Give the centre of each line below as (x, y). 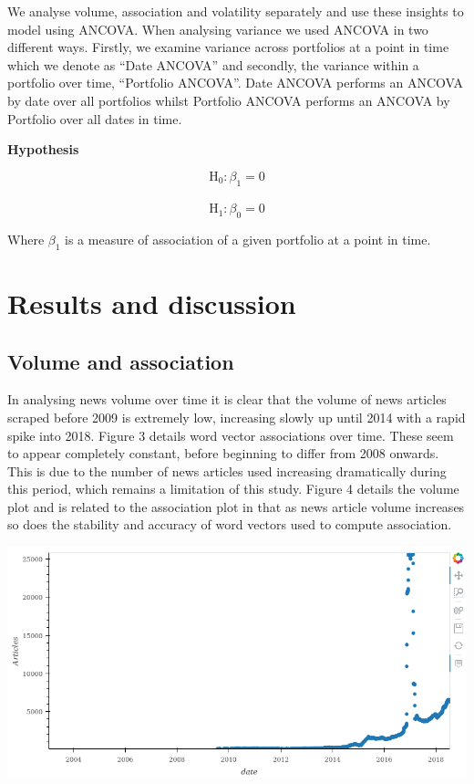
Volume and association (121, 361)
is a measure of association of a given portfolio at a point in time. (248, 239)
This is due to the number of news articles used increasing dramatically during (227, 470)
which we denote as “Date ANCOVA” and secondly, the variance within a (213, 64)
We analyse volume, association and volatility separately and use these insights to (236, 11)
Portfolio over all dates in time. (95, 118)
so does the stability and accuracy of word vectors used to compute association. (230, 524)
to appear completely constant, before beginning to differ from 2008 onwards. (223, 453)
